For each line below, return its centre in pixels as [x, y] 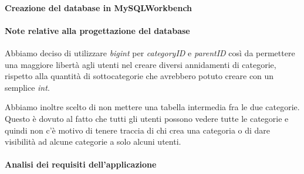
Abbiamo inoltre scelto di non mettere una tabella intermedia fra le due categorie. [152, 107]
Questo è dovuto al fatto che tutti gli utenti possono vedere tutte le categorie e [147, 118]
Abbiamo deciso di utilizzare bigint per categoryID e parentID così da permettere [150, 52]
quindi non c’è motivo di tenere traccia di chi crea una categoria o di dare [138, 130]
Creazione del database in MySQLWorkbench [99, 7]
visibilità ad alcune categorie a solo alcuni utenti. [93, 141]
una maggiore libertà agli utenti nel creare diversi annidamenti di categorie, [141, 64]
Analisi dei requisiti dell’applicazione [81, 164]
